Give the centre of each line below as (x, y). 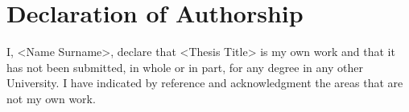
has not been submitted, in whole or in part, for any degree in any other (185, 67)
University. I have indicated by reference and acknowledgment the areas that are (205, 83)
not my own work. (51, 98)
